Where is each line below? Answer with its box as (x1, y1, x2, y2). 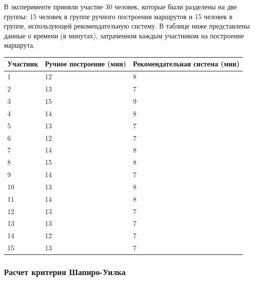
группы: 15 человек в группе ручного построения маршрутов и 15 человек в (4, 11, 233, 21)
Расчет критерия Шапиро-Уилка (4, 266, 126, 278)
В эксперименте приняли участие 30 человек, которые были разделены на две (4, 1, 237, 11)
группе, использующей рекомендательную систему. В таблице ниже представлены (4, 21, 250, 31)
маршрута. (4, 40, 35, 50)
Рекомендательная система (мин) (133, 59, 240, 69)
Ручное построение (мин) (45, 59, 126, 69)
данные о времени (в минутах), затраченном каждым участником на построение (4, 30, 244, 40)
